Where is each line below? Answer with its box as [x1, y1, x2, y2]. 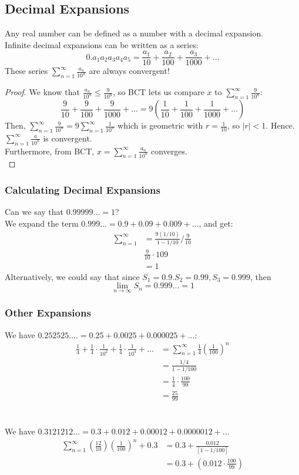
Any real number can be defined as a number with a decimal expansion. [5, 27, 264, 39]
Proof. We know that [5, 86, 80, 98]
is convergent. [43, 132, 92, 144]
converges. [150, 144, 187, 157]
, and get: [199, 217, 233, 229]
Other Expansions [5, 305, 91, 320]
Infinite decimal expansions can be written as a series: [5, 38, 199, 50]
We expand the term [5, 217, 79, 229]
